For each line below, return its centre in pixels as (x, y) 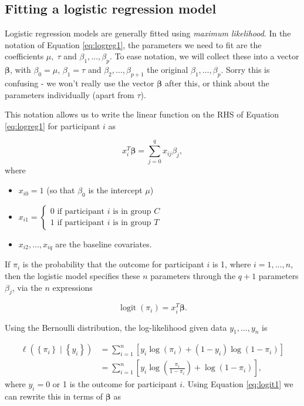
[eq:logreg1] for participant (53, 125)
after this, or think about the (217, 83)
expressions (72, 287)
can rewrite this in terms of (54, 396)
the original (168, 70)
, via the (27, 287)
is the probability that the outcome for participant (113, 264)
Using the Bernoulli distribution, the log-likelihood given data (116, 327)
